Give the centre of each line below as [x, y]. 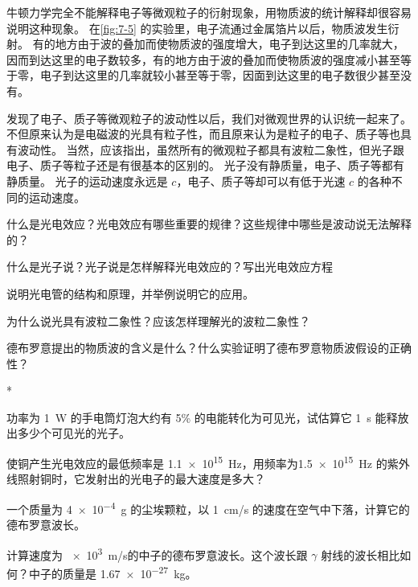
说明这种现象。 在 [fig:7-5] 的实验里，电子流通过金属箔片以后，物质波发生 [197, 28]
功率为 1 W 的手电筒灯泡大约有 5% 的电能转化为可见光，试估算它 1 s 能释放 [208, 417]
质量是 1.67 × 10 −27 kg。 [129, 572]
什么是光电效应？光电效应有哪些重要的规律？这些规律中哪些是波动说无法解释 [209, 224]
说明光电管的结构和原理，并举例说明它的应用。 [130, 293]
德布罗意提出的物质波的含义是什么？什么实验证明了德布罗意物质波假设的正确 [209, 348]
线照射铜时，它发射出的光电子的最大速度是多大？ [136, 479]
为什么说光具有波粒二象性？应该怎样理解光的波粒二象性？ [158, 320]
